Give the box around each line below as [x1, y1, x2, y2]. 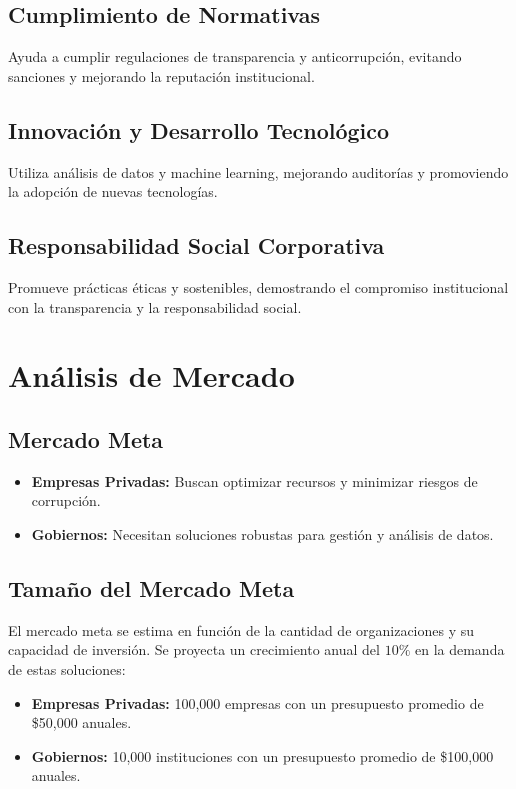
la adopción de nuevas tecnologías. [8, 181, 218, 202]
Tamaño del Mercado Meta [8, 572, 295, 603]
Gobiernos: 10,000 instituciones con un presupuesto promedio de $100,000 [31, 745, 494, 766]
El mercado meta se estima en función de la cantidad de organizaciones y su [8, 619, 475, 640]
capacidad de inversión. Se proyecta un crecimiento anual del [8, 639, 380, 660]
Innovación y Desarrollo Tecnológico [8, 114, 390, 145]
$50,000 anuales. [31, 712, 132, 733]
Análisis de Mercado [8, 355, 295, 396]
